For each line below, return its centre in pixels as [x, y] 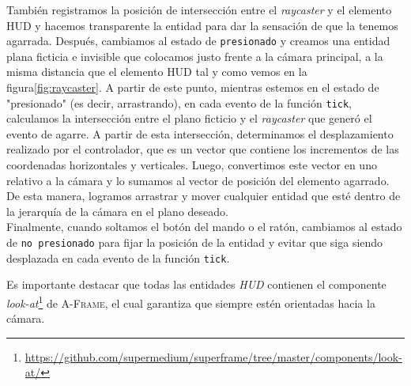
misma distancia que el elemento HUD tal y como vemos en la [157, 72]
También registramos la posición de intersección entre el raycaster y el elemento [199, 9]
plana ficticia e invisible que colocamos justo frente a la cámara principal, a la [195, 56]
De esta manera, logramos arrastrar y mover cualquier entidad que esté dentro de [204, 196]
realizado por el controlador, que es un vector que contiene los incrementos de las [203, 149]
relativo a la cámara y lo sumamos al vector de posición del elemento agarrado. [198, 180]
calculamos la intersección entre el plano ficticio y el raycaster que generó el [189, 118]
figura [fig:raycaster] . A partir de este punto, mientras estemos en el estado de [193, 87]
